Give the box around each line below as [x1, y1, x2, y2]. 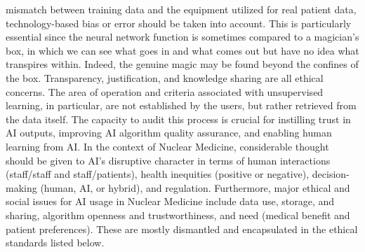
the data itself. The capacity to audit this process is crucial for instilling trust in [6, 111, 351, 126]
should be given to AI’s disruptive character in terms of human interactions [6, 153, 331, 167]
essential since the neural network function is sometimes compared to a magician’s [6, 29, 359, 44]
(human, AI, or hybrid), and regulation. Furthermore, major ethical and [40, 180, 350, 195]
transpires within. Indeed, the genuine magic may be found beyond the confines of [6, 57, 359, 71]
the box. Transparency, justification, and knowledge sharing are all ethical [6, 70, 324, 85]
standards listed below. [6, 235, 105, 250]
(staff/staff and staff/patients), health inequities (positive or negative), [6, 167, 310, 181]
